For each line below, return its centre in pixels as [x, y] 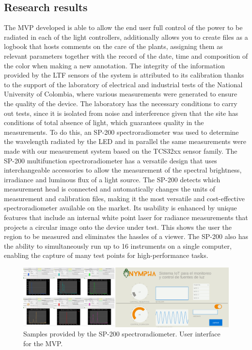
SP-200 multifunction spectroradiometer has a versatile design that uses [110, 160]
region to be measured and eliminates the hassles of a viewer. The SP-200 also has [126, 236]
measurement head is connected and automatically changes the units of [110, 189]
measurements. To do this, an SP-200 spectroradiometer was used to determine [121, 132]
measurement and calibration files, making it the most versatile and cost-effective [125, 198]
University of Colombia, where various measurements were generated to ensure [121, 94]
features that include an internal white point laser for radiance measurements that [126, 217]
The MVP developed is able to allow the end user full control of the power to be [123, 27]
